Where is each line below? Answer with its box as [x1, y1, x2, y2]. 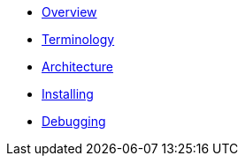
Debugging [42, 114, 106, 129]
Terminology [42, 32, 115, 47]
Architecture [42, 59, 114, 74]
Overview [42, 4, 97, 19]
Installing [42, 86, 94, 101]
